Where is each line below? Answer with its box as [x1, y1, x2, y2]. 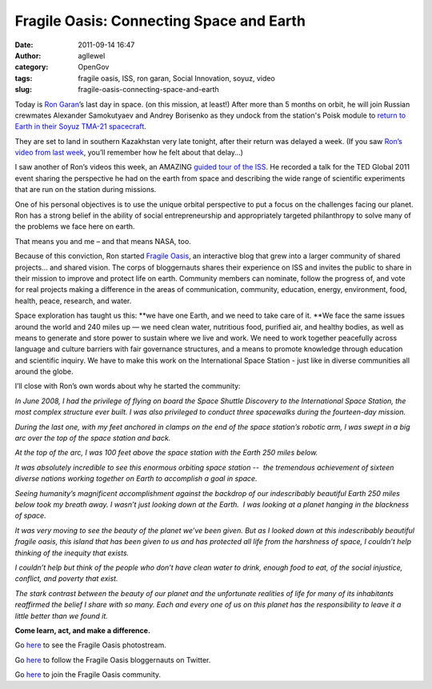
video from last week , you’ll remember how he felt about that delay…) [14, 148, 244, 158]
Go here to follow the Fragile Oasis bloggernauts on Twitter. [14, 655, 211, 664]
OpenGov [78, 62, 110, 72]
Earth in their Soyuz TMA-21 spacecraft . [14, 122, 147, 131]
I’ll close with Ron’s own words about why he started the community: [14, 381, 241, 391]
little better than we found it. [14, 611, 108, 620]
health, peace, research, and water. [14, 296, 132, 306]
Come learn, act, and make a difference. [14, 625, 151, 635]
